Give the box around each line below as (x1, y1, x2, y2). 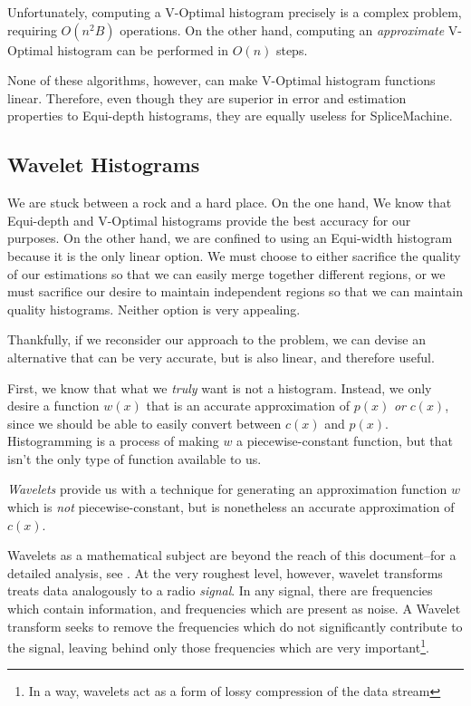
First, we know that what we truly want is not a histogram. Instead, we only (7, 378, 432, 397)
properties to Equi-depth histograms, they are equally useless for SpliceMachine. (7, 106, 453, 125)
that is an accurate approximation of (146, 396, 351, 415)
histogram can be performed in (57, 40, 229, 59)
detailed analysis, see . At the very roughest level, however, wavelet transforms (7, 563, 443, 582)
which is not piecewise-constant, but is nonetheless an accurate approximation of (7, 498, 455, 517)
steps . (275, 40, 308, 59)
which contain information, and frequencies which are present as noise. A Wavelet (7, 599, 461, 618)
